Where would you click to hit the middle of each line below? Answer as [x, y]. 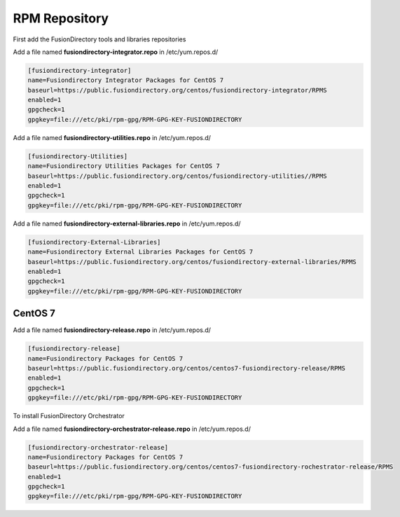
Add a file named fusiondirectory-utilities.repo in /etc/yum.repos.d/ [112, 137]
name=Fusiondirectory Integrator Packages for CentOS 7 [126, 80]
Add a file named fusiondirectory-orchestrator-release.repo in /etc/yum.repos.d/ [132, 429]
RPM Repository [61, 18]
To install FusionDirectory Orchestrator [69, 416]
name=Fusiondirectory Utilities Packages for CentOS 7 [124, 166]
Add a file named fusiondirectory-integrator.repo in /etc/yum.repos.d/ [116, 52]
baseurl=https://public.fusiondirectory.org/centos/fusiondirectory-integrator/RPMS [177, 90]
